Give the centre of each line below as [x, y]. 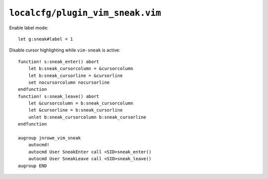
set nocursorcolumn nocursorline [69, 82]
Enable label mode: [29, 28]
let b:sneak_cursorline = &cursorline [75, 75]
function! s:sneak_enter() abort [59, 61]
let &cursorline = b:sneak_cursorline [75, 110]
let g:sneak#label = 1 [46, 39]
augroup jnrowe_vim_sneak [50, 138]
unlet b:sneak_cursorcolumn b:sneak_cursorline [87, 117]
